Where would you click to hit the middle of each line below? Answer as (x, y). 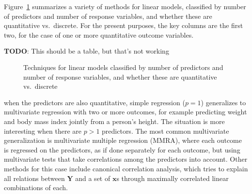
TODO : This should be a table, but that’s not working (87, 51)
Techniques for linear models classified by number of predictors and (123, 67)
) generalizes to (223, 102)
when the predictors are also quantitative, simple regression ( (94, 102)
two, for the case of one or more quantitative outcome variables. (99, 35)
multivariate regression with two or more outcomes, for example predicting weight (126, 112)
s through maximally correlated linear (173, 178)
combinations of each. (36, 187)
